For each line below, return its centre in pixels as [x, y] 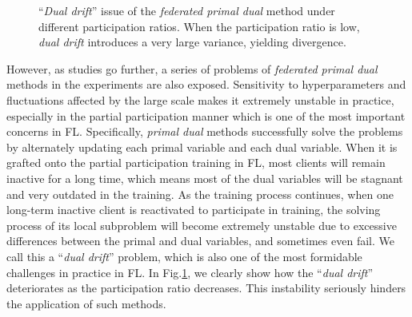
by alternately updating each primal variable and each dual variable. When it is [202, 147]
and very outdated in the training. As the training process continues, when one [200, 194]
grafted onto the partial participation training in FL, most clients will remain [196, 162]
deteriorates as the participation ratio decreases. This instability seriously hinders [206, 288]
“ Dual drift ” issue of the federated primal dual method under [187, 10]
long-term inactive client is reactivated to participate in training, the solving [194, 210]
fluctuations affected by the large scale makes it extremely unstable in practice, [200, 99]
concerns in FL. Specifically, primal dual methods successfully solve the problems [205, 131]
